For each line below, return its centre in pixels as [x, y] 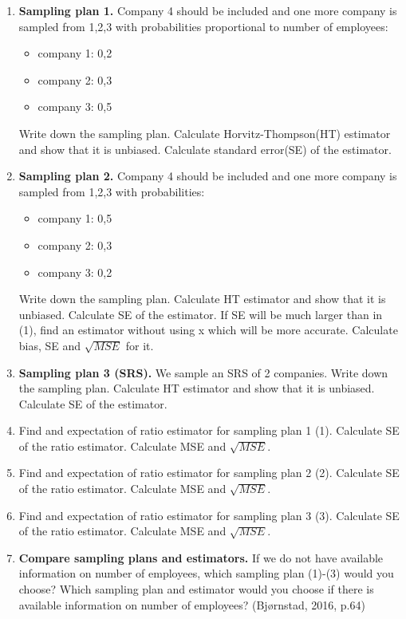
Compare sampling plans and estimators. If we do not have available [201, 557]
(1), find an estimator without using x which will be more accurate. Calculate [208, 330]
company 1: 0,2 [75, 53]
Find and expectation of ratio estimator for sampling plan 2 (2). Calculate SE [209, 473]
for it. [140, 345]
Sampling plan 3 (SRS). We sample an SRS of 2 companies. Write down [203, 372]
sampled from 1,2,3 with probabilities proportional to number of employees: [203, 26]
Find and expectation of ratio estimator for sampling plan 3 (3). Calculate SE [209, 515]
